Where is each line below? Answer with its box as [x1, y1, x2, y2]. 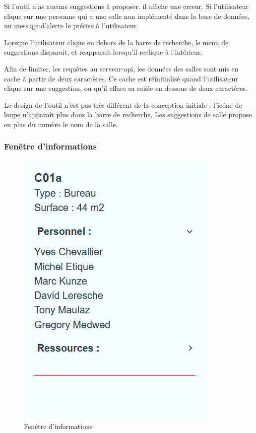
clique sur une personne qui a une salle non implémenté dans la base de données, [4, 10, 250, 21]
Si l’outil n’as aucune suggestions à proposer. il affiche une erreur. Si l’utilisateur [4, 1, 249, 11]
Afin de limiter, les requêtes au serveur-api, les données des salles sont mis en [4, 63, 239, 73]
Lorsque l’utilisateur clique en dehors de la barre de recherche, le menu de [4, 37, 229, 47]
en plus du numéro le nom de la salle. [4, 119, 118, 129]
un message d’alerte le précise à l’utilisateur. [4, 20, 139, 31]
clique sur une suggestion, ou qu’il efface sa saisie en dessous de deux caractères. [4, 83, 248, 93]
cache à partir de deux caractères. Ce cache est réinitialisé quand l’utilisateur [4, 73, 238, 83]
